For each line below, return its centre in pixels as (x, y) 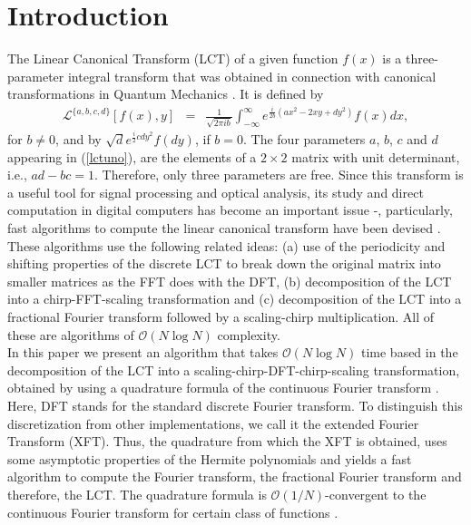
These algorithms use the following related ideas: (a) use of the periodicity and (226, 245)
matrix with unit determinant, (376, 156)
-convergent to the (376, 494)
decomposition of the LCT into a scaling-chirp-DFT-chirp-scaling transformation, (234, 369)
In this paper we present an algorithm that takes (143, 352)
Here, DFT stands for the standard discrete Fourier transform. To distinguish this (235, 405)
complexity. (249, 334)
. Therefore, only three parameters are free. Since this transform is (279, 175)
